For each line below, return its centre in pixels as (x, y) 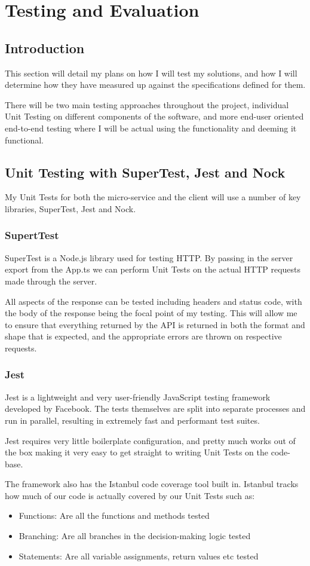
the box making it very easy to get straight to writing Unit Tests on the (137, 452)
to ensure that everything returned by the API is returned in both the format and (155, 324)
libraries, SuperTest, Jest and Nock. (70, 208)
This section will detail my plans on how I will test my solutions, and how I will (151, 73)
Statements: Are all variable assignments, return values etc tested (139, 556)
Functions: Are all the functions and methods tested (114, 515)
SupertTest (32, 235)
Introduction (45, 48)
